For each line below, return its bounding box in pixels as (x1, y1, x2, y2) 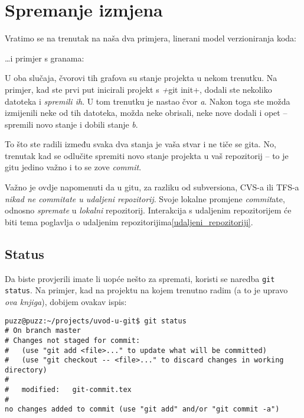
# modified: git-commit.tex (5, 385, 132, 394)
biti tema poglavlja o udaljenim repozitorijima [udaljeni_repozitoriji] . (5, 215, 253, 228)
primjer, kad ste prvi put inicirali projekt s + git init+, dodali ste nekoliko (5, 83, 272, 95)
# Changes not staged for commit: (5, 336, 140, 345)
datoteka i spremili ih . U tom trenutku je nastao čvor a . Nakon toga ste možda (5, 95, 290, 107)
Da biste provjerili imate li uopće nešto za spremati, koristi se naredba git (5, 272, 275, 284)
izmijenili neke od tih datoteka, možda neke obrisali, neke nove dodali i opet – (5, 106, 287, 119)
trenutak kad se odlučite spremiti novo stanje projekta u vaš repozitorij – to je (5, 149, 289, 161)
